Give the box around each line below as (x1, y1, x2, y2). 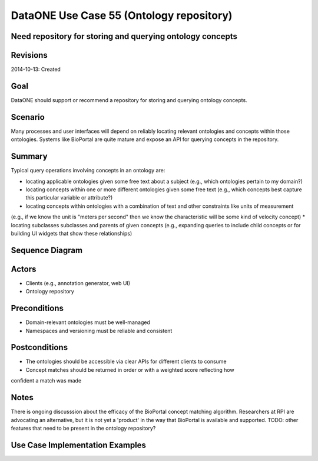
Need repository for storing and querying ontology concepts (11, 31, 238, 41)
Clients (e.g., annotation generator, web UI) (25, 279, 131, 286)
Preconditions (11, 303, 64, 313)
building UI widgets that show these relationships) (11, 230, 132, 237)
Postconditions (11, 342, 68, 352)
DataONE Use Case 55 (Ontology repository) (11, 9, 233, 22)
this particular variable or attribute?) (25, 194, 113, 201)
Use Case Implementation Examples (11, 440, 147, 450)
